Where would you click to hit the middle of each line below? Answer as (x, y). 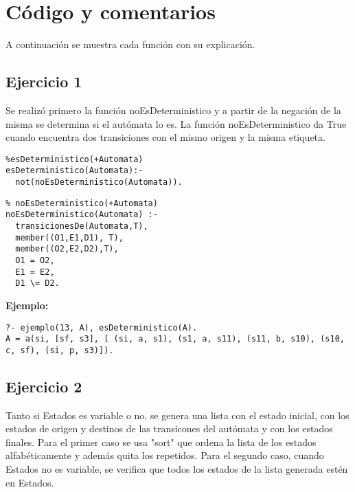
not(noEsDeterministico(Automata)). (99, 182)
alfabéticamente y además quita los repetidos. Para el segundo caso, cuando (165, 455)
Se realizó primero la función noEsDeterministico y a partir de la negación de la (173, 110)
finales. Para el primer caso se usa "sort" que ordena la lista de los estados (161, 441)
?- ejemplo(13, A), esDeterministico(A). (102, 327)
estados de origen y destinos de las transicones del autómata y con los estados (169, 428)
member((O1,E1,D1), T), (69, 237)
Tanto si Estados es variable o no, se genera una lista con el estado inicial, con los (177, 415)
